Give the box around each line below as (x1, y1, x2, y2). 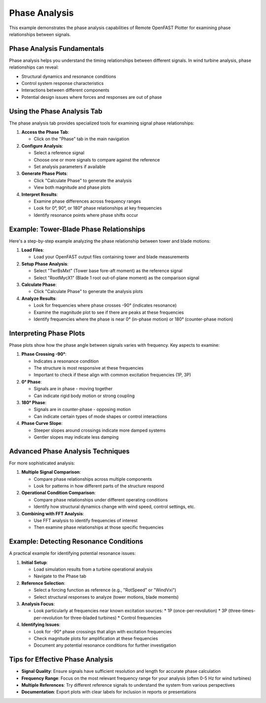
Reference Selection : (21, 580, 66, 586)
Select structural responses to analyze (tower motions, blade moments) (33, 594, 179, 600)
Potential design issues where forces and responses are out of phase (21, 94, 162, 100)
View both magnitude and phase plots (33, 184, 111, 190)
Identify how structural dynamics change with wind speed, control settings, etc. (33, 504, 196, 510)
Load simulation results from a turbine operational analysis (33, 566, 153, 573)
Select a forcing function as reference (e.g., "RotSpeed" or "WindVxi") (33, 587, 177, 593)
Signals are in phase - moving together (33, 386, 113, 392)
